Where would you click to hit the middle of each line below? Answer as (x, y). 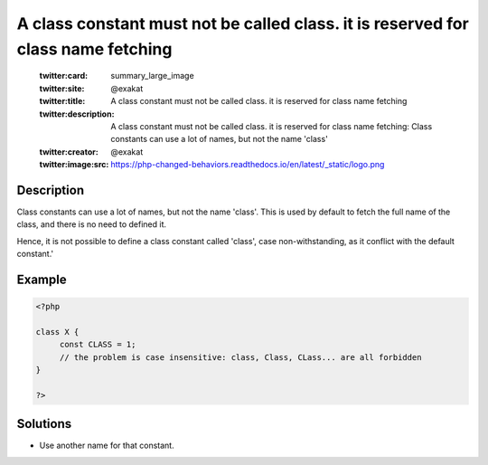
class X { (57, 332)
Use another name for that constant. (107, 446)
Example (42, 279)
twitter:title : (62, 101)
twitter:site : (62, 88)
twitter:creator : (69, 152)
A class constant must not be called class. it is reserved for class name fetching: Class (272, 126)
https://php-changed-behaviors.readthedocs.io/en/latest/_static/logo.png (248, 165)
